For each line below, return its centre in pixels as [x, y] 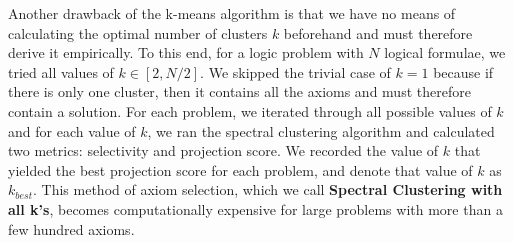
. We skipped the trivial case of [295, 71]
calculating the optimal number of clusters [138, 32]
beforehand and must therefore [378, 32]
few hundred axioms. [71, 228]
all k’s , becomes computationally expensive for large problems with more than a [255, 208]
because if [463, 71]
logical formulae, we [445, 52]
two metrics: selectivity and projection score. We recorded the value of [223, 150]
